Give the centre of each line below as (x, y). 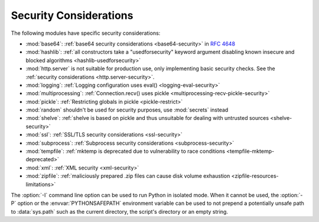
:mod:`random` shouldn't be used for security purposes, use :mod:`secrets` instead (127, 110)
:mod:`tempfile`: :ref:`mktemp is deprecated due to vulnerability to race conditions (126, 151)
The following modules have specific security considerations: (86, 33)
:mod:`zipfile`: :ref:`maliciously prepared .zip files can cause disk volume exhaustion (128, 176)
